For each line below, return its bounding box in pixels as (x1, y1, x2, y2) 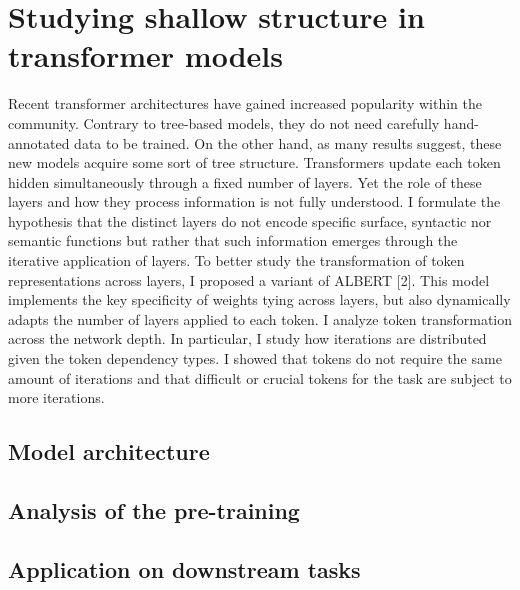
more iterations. (8, 387, 105, 408)
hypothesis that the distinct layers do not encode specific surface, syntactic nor (8, 210, 492, 231)
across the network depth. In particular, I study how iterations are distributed (8, 328, 487, 349)
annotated (8, 132, 70, 153)
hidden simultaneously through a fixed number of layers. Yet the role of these (8, 171, 482, 192)
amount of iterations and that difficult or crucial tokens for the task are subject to (8, 367, 512, 388)
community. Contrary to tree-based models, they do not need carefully (8, 112, 440, 133)
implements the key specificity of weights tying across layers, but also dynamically (8, 289, 511, 310)
